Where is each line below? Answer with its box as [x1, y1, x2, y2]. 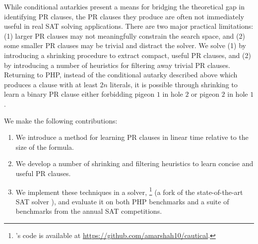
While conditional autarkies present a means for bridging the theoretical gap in [4, 1, 245, 11]
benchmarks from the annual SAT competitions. [15, 206, 162, 216]
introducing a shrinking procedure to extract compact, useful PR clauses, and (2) [4, 50, 251, 60]
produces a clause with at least [4, 79, 98, 89]
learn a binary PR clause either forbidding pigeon [4, 89, 155, 99]
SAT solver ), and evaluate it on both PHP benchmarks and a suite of [15, 196, 229, 206]
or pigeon [191, 89, 219, 99]
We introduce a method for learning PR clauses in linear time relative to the [15, 132, 249, 142]
